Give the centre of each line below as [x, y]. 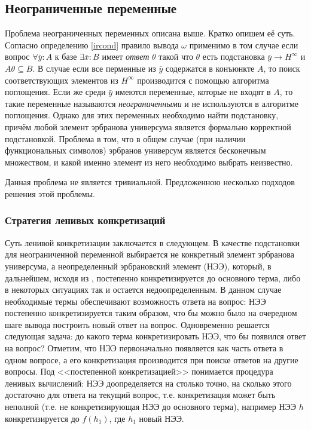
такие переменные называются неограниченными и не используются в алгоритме [152, 103]
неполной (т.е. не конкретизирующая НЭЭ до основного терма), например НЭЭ [151, 407]
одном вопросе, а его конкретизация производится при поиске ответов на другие [152, 359]
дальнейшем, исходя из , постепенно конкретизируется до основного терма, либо [153, 278]
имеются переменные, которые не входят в [193, 92]
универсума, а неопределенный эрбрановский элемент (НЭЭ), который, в [138, 266]
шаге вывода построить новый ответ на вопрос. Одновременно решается [137, 324]
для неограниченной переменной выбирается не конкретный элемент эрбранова [150, 254]
